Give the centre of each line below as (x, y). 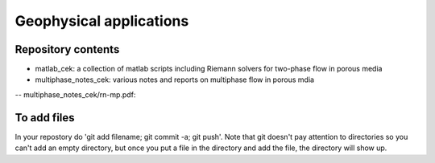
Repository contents (67, 49)
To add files (45, 118)
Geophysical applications (102, 21)
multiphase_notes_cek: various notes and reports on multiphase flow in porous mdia (174, 79)
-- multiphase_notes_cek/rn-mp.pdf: (75, 94)
